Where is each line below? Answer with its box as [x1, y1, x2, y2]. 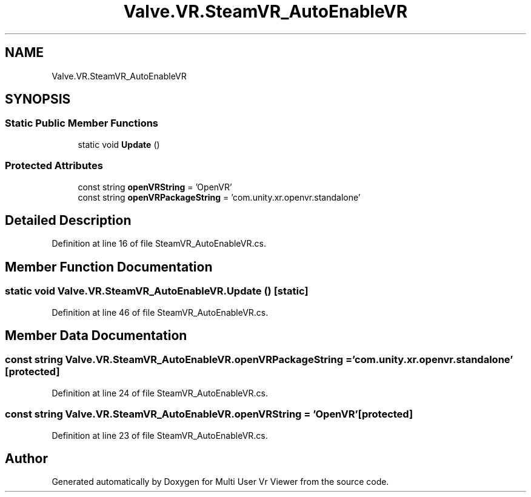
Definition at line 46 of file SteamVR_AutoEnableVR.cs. [52, 307, 269, 318]
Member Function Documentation [5, 259, 213, 275]
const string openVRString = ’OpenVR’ [78, 181, 232, 192]
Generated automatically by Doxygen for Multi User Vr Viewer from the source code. [52, 476, 389, 487]
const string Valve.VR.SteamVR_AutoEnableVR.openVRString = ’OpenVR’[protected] [5, 408, 413, 421]
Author [5, 451, 48, 467]
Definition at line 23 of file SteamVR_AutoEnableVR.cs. [52, 430, 268, 441]
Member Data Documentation [5, 328, 187, 344]
